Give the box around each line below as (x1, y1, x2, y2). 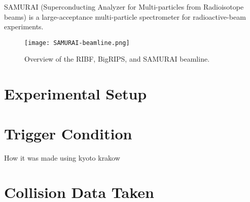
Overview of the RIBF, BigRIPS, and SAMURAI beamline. (24, 54, 210, 64)
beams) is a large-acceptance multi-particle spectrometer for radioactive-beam (4, 11, 246, 22)
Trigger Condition (4, 123, 132, 143)
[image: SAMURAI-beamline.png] (24, 39, 130, 46)
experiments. (4, 21, 44, 32)
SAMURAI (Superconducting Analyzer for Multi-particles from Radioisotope (4, 2, 244, 12)
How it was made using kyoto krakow (4, 152, 120, 163)
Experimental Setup (4, 83, 147, 104)
